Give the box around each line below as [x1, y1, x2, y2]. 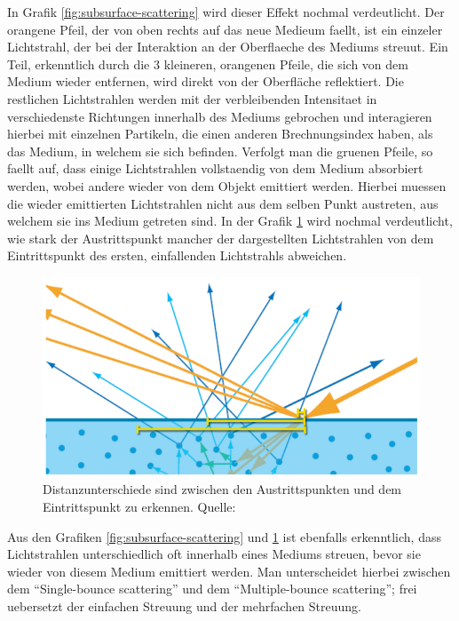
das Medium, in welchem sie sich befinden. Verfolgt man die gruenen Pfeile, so [7, 141, 433, 160]
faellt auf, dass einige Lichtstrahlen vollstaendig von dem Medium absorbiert [7, 159, 423, 178]
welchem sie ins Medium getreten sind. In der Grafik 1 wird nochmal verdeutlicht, [7, 211, 453, 230]
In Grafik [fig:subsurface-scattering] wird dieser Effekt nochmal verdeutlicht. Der [7, 3, 445, 20]
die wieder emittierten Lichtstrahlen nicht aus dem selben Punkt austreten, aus [7, 194, 439, 212]
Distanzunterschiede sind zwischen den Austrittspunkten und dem [43, 480, 402, 498]
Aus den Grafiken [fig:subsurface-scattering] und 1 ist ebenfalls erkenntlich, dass [7, 527, 441, 545]
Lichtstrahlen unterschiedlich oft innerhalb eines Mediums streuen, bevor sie [7, 545, 421, 563]
